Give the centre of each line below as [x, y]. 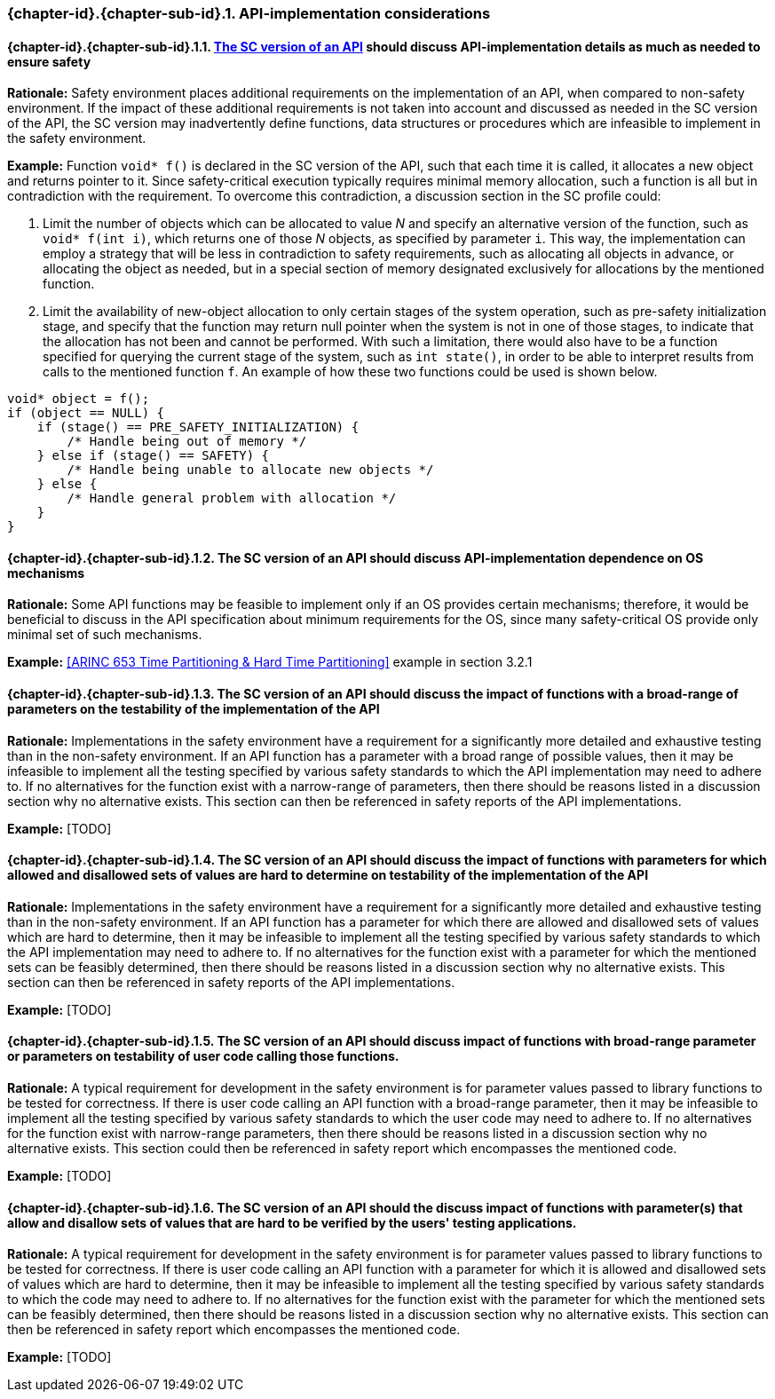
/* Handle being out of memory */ [187, 442]
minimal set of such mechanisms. [105, 635]
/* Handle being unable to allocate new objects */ [250, 470]
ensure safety [49, 61]
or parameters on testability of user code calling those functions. [203, 1056]
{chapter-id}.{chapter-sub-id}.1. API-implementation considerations [249, 13]
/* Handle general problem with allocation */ [232, 498]
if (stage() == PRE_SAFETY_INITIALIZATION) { [198, 427]
